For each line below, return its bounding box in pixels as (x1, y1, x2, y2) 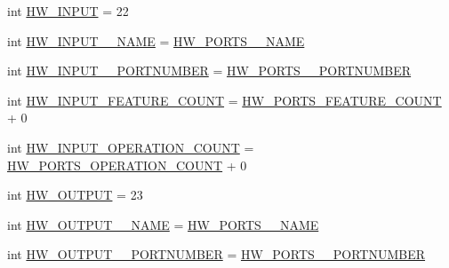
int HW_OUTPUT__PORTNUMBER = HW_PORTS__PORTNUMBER (7, 245, 426, 264)
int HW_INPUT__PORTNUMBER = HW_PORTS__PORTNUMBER (7, 61, 412, 80)
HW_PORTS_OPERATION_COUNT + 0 (7, 155, 247, 174)
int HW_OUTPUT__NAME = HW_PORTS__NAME (7, 215, 319, 233)
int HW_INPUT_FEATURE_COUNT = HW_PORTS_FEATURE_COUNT (7, 91, 442, 109)
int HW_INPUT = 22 (7, 2, 129, 20)
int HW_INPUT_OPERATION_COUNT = (7, 138, 254, 156)
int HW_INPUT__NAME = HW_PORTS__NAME (7, 31, 305, 50)
